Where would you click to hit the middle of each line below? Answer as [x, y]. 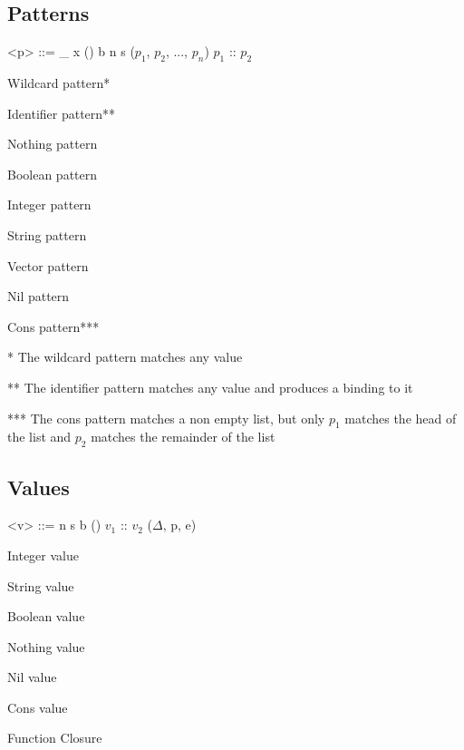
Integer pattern [49, 205]
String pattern [47, 234]
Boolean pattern [53, 174]
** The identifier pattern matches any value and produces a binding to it [210, 387]
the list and [39, 437]
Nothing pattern [53, 144]
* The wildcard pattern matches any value [125, 357]
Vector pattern [48, 265]
